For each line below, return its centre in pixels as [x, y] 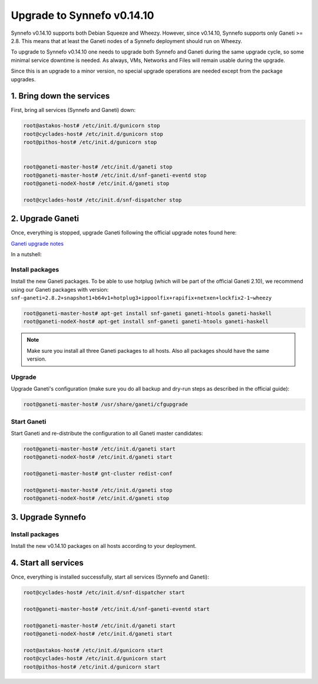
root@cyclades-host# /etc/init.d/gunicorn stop [93, 134]
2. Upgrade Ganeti [45, 219]
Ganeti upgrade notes [37, 243]
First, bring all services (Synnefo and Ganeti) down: [73, 110]
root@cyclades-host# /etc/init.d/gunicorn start [95, 659]
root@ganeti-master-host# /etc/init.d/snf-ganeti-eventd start [117, 609]
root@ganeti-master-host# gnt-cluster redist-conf [98, 474]
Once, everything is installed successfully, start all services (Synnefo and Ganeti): [110, 577]
